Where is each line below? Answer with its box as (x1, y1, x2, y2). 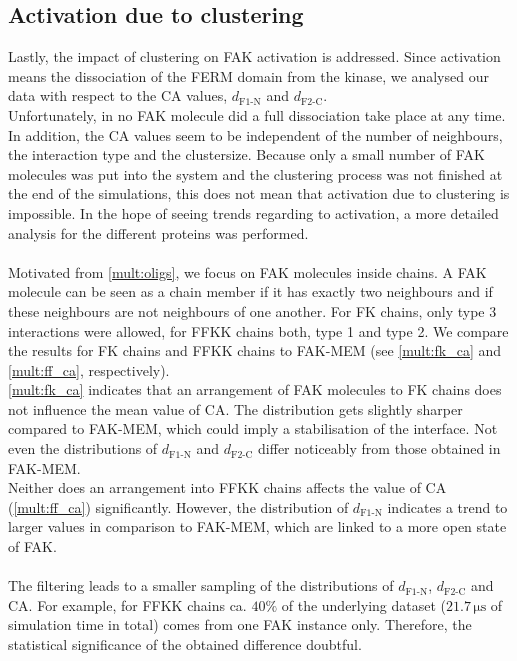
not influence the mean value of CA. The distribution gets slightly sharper (8, 398, 463, 419)
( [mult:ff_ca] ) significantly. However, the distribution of (8, 496, 349, 517)
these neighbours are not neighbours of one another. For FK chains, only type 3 (8, 300, 497, 321)
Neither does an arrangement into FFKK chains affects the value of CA (8, 477, 447, 498)
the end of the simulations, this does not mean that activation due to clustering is (8, 183, 510, 204)
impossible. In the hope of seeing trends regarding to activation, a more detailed (8, 202, 499, 223)
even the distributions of (8, 438, 158, 459)
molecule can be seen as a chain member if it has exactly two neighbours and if (8, 281, 493, 302)
